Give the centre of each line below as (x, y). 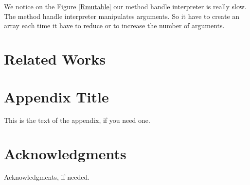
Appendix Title (56, 97)
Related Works (55, 59)
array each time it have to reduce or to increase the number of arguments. (114, 25)
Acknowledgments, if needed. (47, 177)
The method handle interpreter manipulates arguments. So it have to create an (122, 16)
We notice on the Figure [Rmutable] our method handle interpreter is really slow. (125, 6)
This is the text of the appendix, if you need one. (77, 120)
